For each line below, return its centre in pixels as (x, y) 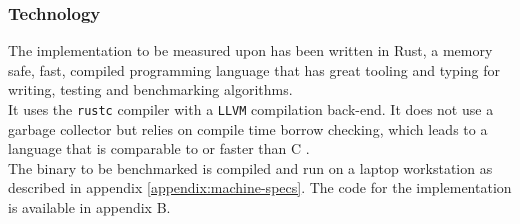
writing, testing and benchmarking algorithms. (150, 89)
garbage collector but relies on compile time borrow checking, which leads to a (248, 128)
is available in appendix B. (89, 207)
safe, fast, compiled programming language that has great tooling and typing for (254, 69)
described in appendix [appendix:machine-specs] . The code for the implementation (260, 187)
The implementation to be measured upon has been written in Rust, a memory (250, 50)
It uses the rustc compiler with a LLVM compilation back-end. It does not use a (251, 109)
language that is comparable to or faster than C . (159, 148)
